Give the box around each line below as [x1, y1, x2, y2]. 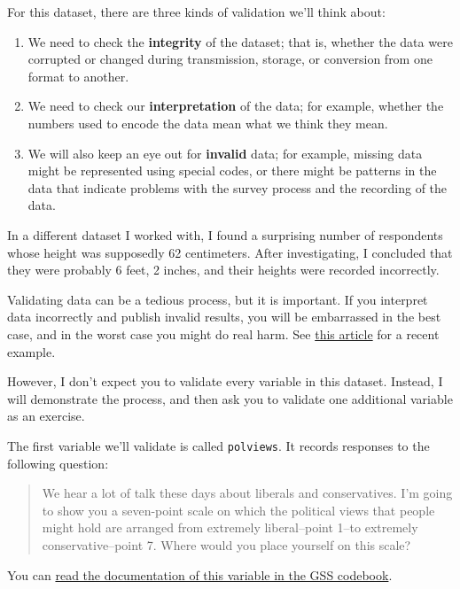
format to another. [27, 66, 129, 85]
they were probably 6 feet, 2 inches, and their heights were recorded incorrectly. [7, 260, 440, 279]
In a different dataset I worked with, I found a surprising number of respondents [7, 225, 443, 244]
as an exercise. [7, 407, 85, 425]
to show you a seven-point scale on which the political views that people [42, 500, 435, 519]
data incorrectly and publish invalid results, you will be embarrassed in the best [7, 307, 441, 326]
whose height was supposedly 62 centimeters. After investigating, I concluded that [7, 243, 453, 261]
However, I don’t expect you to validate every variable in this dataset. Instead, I [7, 372, 443, 391]
